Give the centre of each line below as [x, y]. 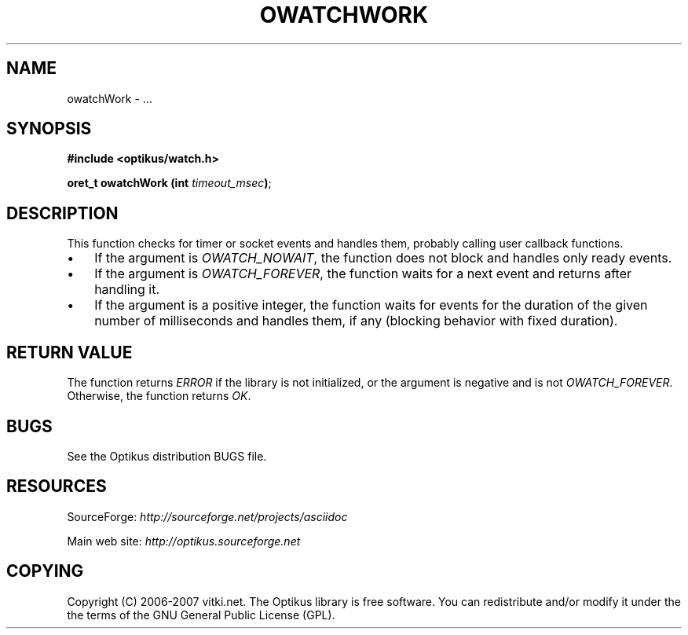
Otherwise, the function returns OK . [159, 396]
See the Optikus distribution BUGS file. [167, 456]
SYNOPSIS [49, 129]
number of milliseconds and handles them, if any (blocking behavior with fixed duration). [356, 321]
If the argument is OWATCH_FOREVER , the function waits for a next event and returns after [363, 274]
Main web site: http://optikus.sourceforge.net [184, 541]
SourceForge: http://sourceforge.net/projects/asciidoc [207, 516]
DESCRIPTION [62, 213]
